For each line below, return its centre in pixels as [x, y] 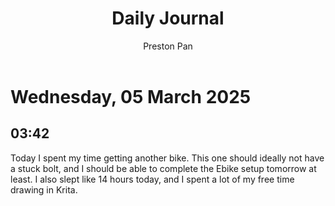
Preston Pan [168, 46]
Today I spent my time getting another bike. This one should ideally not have [167, 158]
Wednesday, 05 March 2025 [131, 96]
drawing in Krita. [44, 189]
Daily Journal [168, 18]
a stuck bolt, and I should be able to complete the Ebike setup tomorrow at [163, 168]
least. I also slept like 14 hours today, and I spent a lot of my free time [152, 179]
